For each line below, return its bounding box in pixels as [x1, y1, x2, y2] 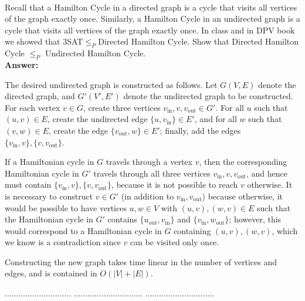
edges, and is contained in [5, 267, 97, 279]
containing [174, 224, 211, 236]
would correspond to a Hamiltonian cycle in [5, 224, 162, 236]
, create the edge [48, 124, 109, 136]
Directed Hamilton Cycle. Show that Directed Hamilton [98, 35, 299, 48]
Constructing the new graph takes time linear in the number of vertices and [5, 255, 277, 268]
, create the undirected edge [47, 113, 148, 125]
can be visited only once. [130, 236, 219, 248]
